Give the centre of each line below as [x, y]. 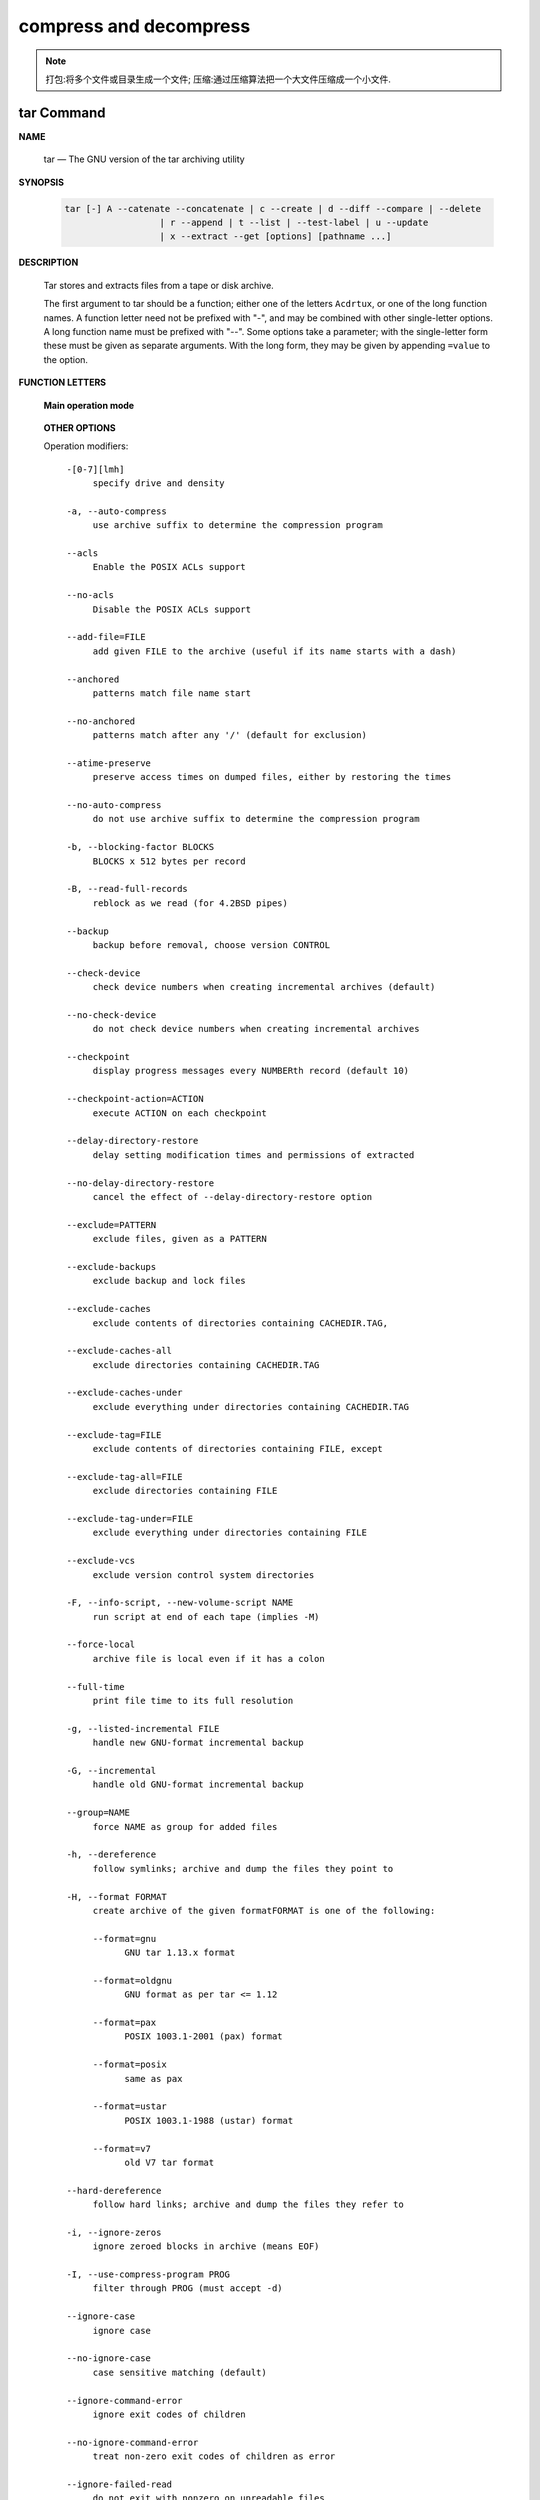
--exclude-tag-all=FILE [124, 1476]
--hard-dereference [114, 2190]
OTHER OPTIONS [79, 427]
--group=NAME [98, 1813]
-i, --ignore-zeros [114, 2232]
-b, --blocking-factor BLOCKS [140, 847]
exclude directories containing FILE [185, 1491]
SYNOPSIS [41, 182]
